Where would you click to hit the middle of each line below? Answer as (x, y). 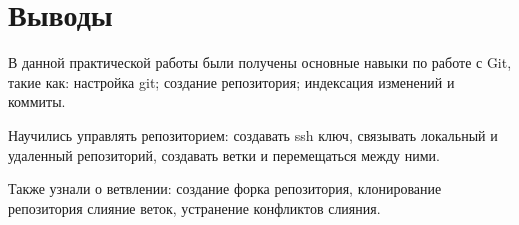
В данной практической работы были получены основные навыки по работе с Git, (260, 62)
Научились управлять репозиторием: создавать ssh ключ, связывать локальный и (253, 134)
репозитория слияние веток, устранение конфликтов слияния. (194, 207)
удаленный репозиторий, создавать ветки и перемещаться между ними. (224, 154)
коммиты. (37, 101)
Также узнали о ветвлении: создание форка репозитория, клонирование (225, 188)
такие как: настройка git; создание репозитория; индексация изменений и (231, 81)
